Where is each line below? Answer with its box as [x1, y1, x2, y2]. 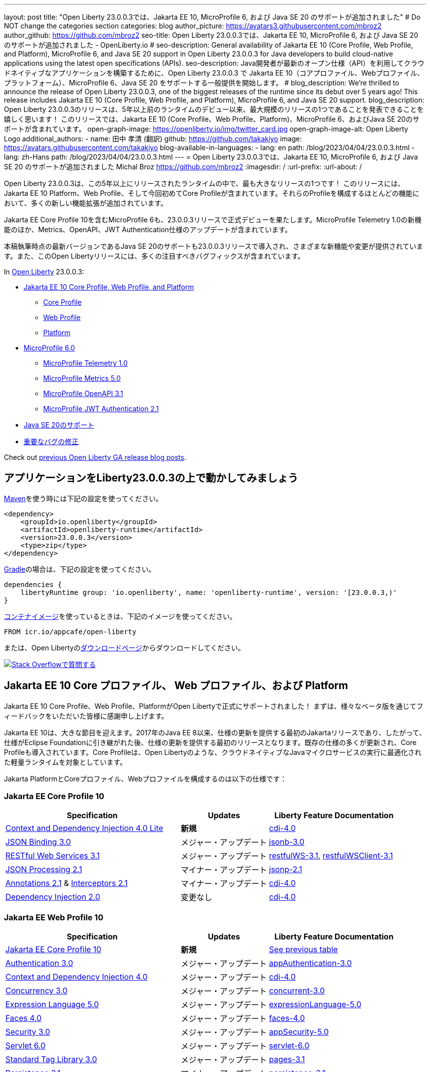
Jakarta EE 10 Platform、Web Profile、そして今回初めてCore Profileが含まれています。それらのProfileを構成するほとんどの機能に [4, 189, 420, 197]
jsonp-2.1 [269, 864, 302, 875]
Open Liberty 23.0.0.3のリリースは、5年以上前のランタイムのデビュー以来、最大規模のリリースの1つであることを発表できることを [4, 105, 424, 113]
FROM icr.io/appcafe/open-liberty [4, 627, 136, 636]
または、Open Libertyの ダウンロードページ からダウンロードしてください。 [4, 643, 245, 652]
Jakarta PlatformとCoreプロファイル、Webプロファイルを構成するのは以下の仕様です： [4, 774, 287, 783]
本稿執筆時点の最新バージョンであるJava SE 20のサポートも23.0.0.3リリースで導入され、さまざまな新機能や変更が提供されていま [4, 242, 424, 250]
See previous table [269, 944, 338, 955]
